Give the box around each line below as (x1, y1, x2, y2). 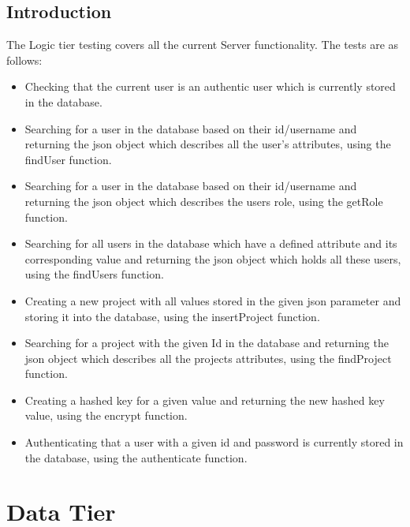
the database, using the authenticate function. (24, 449, 248, 465)
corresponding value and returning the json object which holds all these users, (24, 250, 401, 267)
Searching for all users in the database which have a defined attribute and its (24, 235, 397, 252)
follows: (6, 51, 43, 68)
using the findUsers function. (24, 266, 164, 282)
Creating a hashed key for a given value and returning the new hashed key (24, 391, 385, 408)
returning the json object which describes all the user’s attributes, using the (24, 136, 391, 152)
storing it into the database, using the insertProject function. (24, 308, 320, 324)
